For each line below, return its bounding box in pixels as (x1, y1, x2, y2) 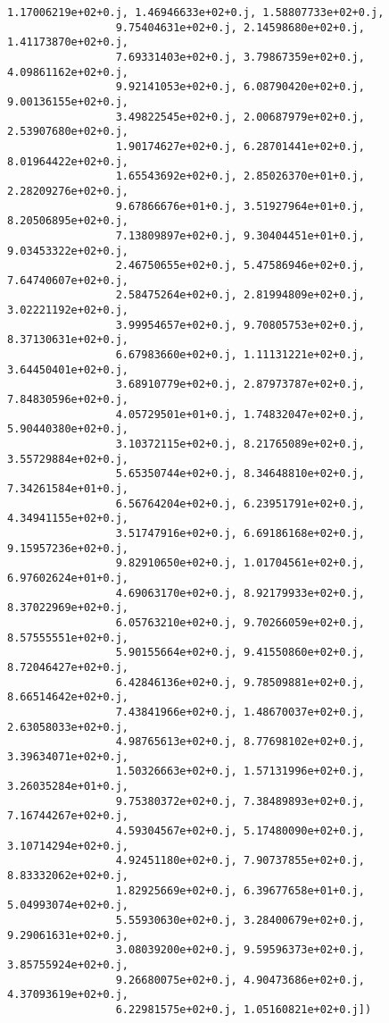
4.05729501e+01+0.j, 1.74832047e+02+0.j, (115, 407, 365, 421)
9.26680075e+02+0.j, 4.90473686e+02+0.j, (115, 973, 365, 986)
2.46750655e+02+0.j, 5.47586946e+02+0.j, (115, 259, 365, 273)
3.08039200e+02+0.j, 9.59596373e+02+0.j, (115, 943, 365, 957)
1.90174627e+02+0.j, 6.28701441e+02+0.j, (115, 139, 365, 153)
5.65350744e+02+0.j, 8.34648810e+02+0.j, (115, 467, 365, 481)
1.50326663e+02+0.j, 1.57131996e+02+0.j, (115, 765, 365, 778)
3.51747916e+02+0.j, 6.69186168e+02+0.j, (115, 526, 365, 540)
